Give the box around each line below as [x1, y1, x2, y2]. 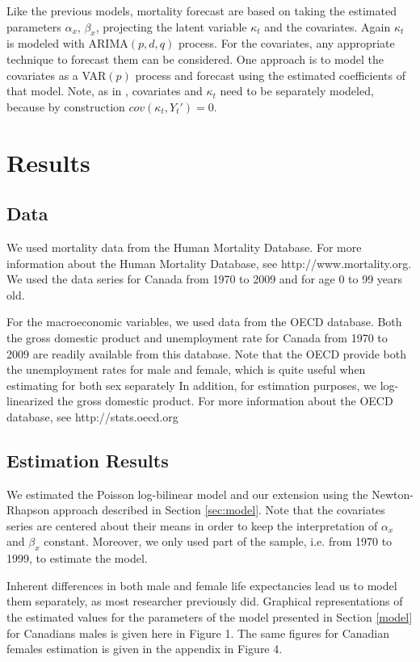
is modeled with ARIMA [6, 35, 128, 52]
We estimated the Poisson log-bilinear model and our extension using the [6, 485, 368, 502]
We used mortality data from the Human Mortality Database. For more [6, 238, 362, 255]
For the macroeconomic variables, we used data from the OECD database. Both [6, 313, 402, 330]
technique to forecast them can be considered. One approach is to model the [6, 50, 384, 67]
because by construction [6, 98, 125, 115]
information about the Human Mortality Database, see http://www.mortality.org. [6, 254, 412, 271]
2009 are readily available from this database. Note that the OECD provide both [6, 345, 406, 362]
